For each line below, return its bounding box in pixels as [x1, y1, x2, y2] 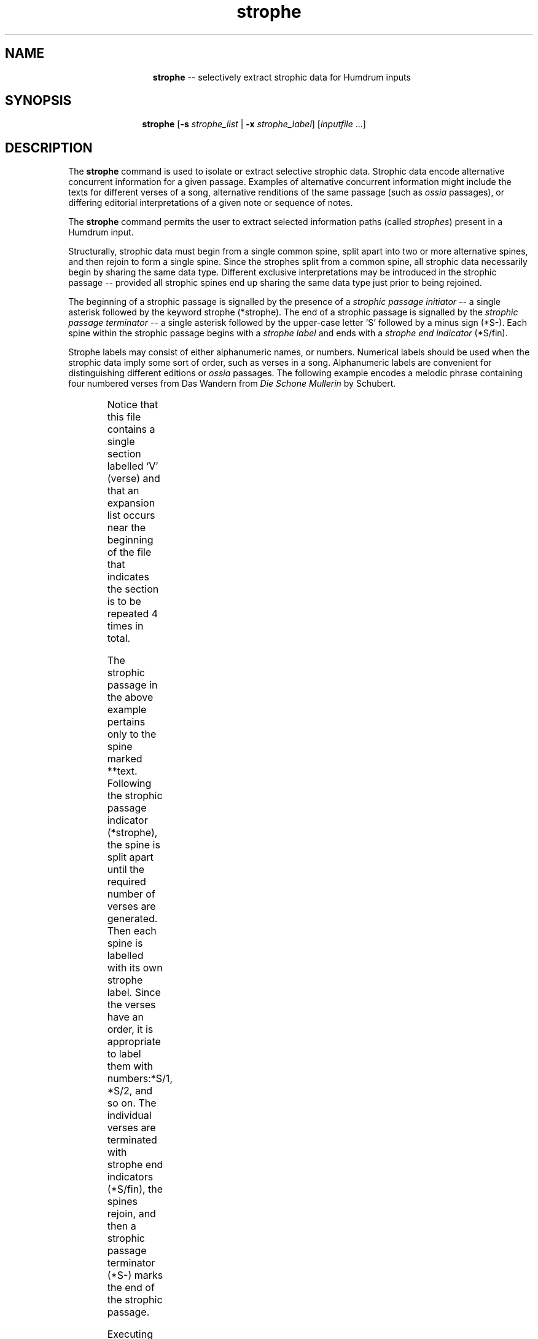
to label [107, 1048, 141, 1061]
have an [107, 1011, 144, 1024]
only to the [107, 728, 157, 741]
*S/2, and [107, 1084, 153, 1097]
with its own [107, 962, 163, 974]
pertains [107, 716, 146, 729]
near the [107, 521, 146, 534]
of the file [107, 546, 152, 559]
